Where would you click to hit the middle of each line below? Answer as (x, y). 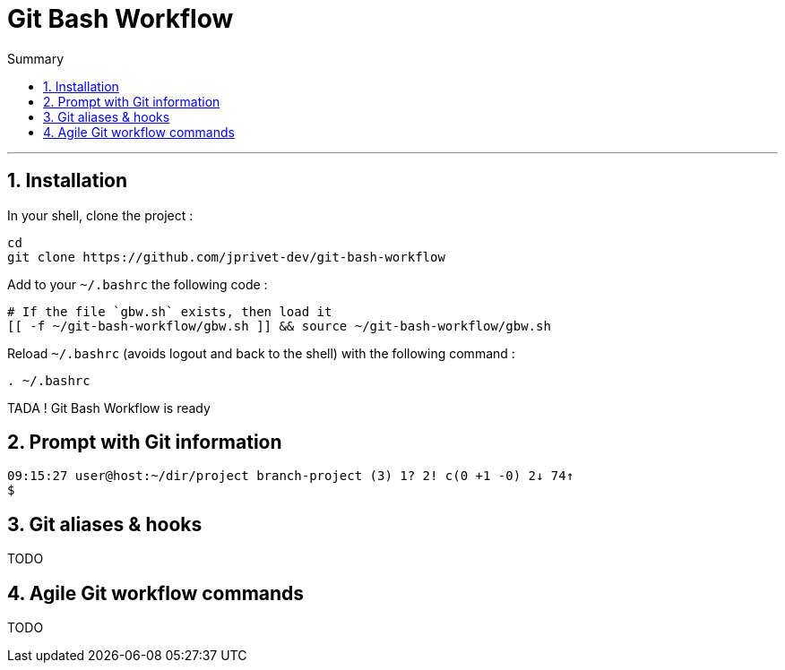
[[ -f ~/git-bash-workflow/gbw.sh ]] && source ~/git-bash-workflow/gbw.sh (279, 326)
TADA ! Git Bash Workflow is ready (109, 408)
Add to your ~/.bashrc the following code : (138, 284)
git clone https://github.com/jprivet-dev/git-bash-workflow (226, 257)
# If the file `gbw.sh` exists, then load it (170, 311)
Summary (36, 58)
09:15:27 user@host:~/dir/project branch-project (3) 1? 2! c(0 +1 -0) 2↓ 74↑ (291, 476)
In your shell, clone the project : (100, 215)
